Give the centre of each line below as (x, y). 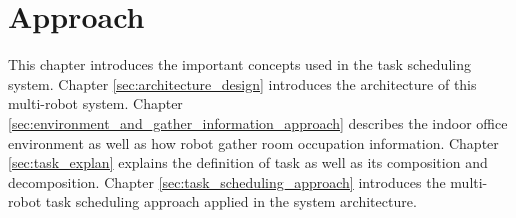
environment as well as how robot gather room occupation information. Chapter (253, 142)
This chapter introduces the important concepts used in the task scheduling (239, 64)
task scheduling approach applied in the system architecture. (231, 201)
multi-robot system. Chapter (95, 103)
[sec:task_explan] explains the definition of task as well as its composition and (248, 162)
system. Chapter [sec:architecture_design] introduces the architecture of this (242, 83)
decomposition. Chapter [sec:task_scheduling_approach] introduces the (227, 181)
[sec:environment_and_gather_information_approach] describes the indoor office (258, 122)
